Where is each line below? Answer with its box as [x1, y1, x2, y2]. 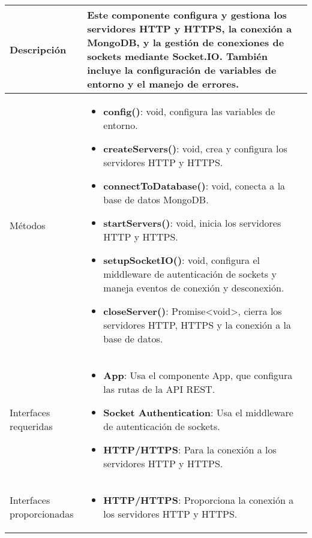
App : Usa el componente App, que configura [103, 368, 293, 382]
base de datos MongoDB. [103, 193, 209, 206]
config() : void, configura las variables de [103, 104, 275, 118]
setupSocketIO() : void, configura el [103, 253, 260, 267]
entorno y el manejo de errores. [87, 77, 239, 91]
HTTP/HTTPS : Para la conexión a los [103, 443, 277, 456]
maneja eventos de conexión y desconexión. [103, 281, 284, 294]
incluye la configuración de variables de [87, 63, 277, 77]
